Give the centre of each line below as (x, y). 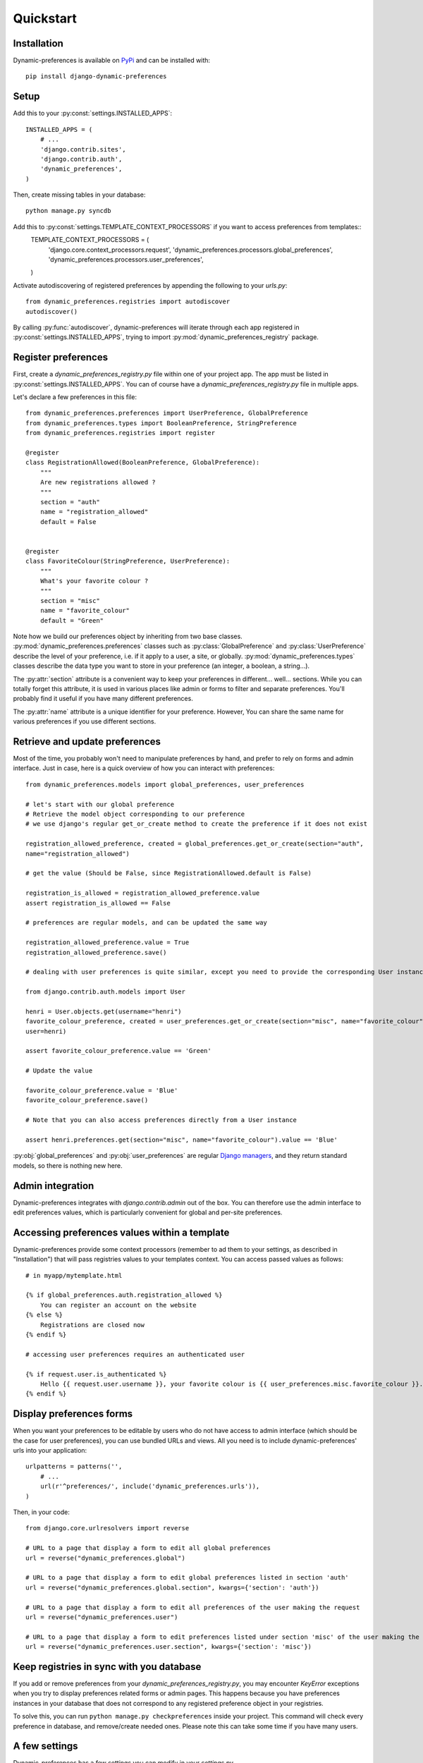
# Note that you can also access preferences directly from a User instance (161, 1120)
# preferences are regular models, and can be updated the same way (146, 923)
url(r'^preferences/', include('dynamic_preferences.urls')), (150, 1487)
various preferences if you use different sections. (85, 721)
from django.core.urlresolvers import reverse (108, 1528)
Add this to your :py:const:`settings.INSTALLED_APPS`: (93, 114)
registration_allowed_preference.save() (96, 952)
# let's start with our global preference (100, 804)
